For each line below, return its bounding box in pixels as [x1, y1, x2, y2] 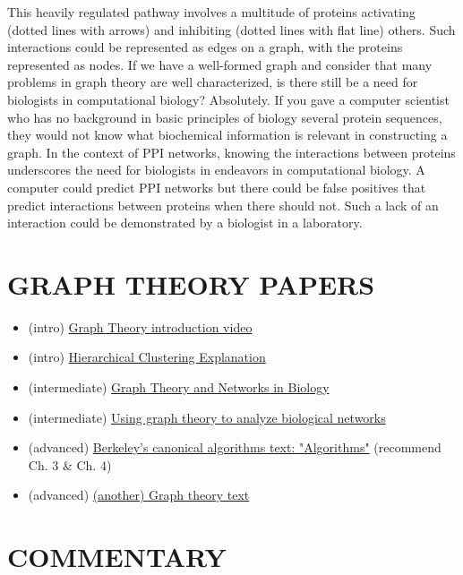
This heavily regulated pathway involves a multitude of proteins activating [7, 3, 416, 21]
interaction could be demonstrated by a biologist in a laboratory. [7, 213, 363, 232]
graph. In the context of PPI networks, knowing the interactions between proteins [7, 142, 456, 161]
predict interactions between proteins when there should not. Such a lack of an [7, 195, 439, 214]
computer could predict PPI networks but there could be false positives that [7, 177, 426, 196]
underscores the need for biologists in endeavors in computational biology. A [7, 160, 425, 179]
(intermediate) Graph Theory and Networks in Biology [28, 378, 330, 397]
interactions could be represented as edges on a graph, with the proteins [7, 38, 403, 56]
